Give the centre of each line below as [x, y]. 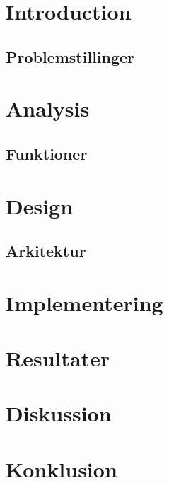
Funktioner [47, 153]
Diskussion [59, 413]
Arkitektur [46, 251]
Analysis [48, 109]
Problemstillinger [70, 56]
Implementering [84, 302]
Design [40, 205]
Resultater [58, 358]
